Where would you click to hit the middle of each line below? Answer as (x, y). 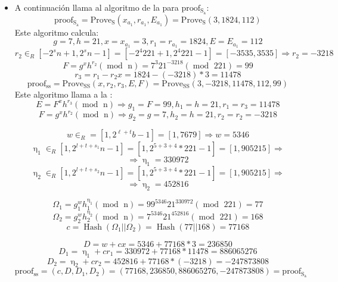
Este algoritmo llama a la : (63, 94)
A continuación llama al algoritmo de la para (97, 7)
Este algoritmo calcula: (57, 32)
